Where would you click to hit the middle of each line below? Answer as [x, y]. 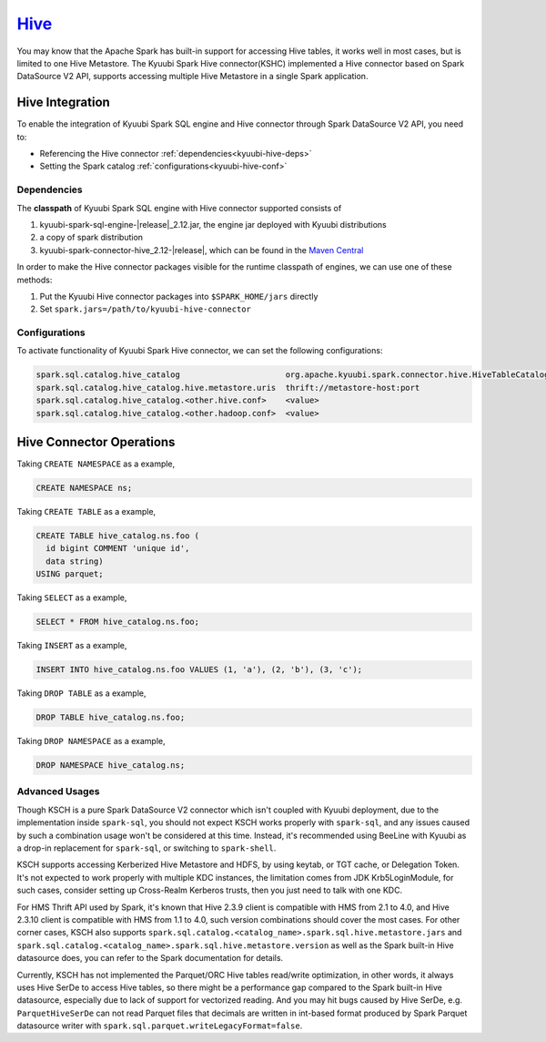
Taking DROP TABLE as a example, [81, 693]
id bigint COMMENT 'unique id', [118, 548]
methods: [35, 280]
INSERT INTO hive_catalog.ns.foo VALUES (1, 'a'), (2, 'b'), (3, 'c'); [199, 670]
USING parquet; [70, 574]
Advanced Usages [58, 792]
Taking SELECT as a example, [72, 598]
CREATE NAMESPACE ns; [84, 488]
